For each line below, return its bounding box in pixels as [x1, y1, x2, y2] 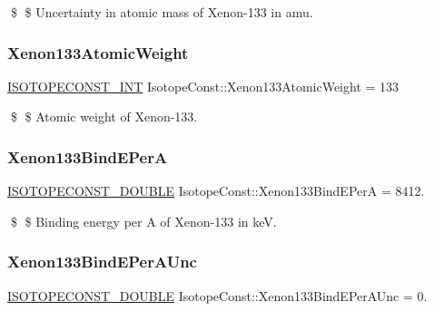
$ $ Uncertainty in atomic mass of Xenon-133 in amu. [10, 3, 313, 21]
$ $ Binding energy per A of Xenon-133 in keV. [10, 211, 277, 230]
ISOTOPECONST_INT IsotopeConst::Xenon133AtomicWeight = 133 [7, 76, 399, 95]
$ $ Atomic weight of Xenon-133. [10, 107, 198, 126]
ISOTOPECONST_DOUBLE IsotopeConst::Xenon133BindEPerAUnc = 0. [7, 286, 428, 305]
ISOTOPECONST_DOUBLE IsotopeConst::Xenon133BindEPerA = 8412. [7, 181, 425, 200]
